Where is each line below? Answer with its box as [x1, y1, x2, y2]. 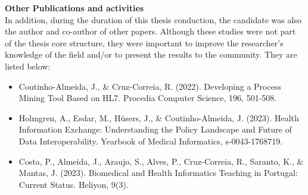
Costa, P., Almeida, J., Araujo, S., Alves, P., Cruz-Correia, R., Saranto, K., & [18, 155, 304, 167]
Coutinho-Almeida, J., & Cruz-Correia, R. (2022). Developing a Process [18, 80, 281, 92]
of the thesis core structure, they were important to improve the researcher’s [5, 36, 284, 49]
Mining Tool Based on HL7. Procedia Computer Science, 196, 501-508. [18, 92, 277, 104]
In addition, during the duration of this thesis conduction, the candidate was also [5, 13, 301, 26]
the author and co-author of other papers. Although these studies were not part [5, 25, 296, 37]
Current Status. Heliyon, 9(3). [18, 178, 129, 190]
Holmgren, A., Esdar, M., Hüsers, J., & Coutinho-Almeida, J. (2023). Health [18, 111, 299, 124]
